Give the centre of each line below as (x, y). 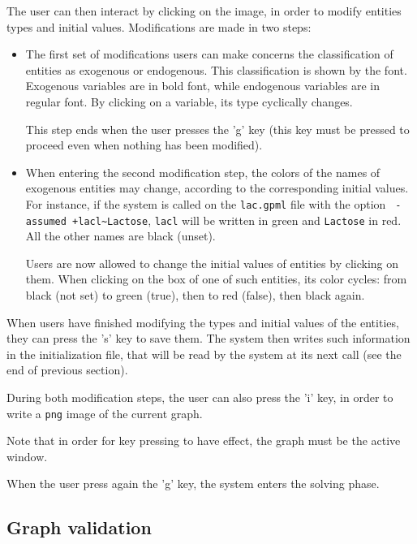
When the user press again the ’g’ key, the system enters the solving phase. (193, 484)
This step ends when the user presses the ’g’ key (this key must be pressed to (217, 129)
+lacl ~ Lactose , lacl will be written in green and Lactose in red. (237, 220)
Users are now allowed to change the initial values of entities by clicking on (212, 263)
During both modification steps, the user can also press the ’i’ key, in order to (200, 397)
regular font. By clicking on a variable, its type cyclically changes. (189, 101)
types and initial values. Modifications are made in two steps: (159, 26)
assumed (46, 221)
